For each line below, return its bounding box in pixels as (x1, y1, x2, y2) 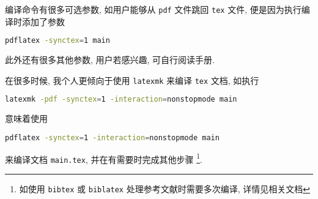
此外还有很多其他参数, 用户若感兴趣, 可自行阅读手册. (5, 53, 215, 66)
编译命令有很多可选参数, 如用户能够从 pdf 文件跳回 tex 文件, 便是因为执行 (5, 3, 301, 15)
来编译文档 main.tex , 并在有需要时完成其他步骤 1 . (5, 151, 202, 165)
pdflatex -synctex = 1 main (5, 36, 110, 45)
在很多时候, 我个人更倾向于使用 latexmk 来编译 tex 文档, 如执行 (5, 73, 259, 86)
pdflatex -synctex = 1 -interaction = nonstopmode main (5, 133, 220, 142)
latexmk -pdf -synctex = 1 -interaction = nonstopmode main (5, 95, 237, 104)
